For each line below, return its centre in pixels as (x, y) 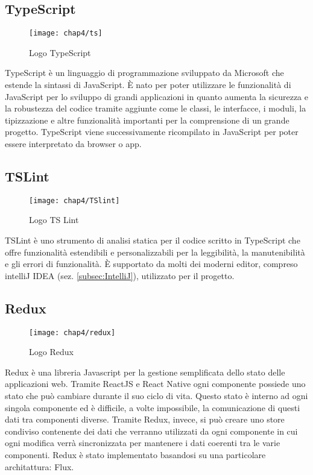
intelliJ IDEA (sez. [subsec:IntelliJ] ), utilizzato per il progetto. (120, 275)
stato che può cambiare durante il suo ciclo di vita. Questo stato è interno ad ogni (156, 396)
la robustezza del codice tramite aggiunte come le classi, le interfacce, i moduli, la (156, 108)
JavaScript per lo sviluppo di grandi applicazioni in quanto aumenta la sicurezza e (156, 96)
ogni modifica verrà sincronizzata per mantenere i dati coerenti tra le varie (143, 443)
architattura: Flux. (40, 466)
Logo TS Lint (54, 220)
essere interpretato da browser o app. (73, 144)
